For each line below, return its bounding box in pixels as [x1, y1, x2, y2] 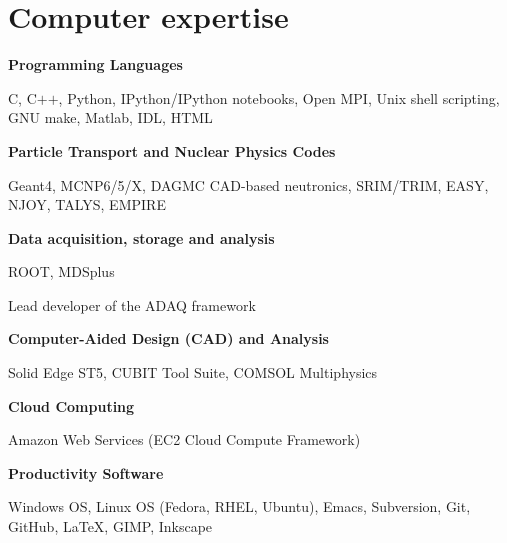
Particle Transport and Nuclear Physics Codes [8, 140, 336, 161]
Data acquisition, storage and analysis [8, 227, 275, 248]
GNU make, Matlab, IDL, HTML [8, 107, 213, 128]
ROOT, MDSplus [8, 261, 115, 282]
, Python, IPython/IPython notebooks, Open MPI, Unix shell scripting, [58, 87, 500, 108]
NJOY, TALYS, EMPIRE [8, 194, 166, 215]
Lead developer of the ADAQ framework [8, 294, 256, 315]
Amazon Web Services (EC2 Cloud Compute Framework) [8, 429, 361, 450]
